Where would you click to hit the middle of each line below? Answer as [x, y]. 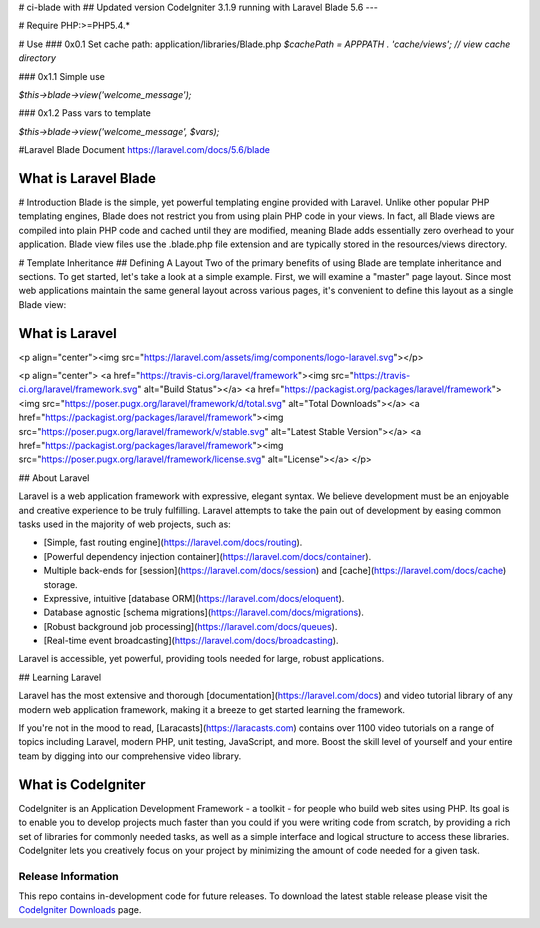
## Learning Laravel [60, 677]
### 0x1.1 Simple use [61, 76]
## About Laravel [54, 477]
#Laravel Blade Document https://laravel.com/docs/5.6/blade [144, 150]
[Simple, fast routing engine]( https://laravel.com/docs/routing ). [173, 542]
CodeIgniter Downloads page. [80, 910]
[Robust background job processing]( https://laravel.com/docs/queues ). [190, 626]
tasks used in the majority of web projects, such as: [125, 524]
